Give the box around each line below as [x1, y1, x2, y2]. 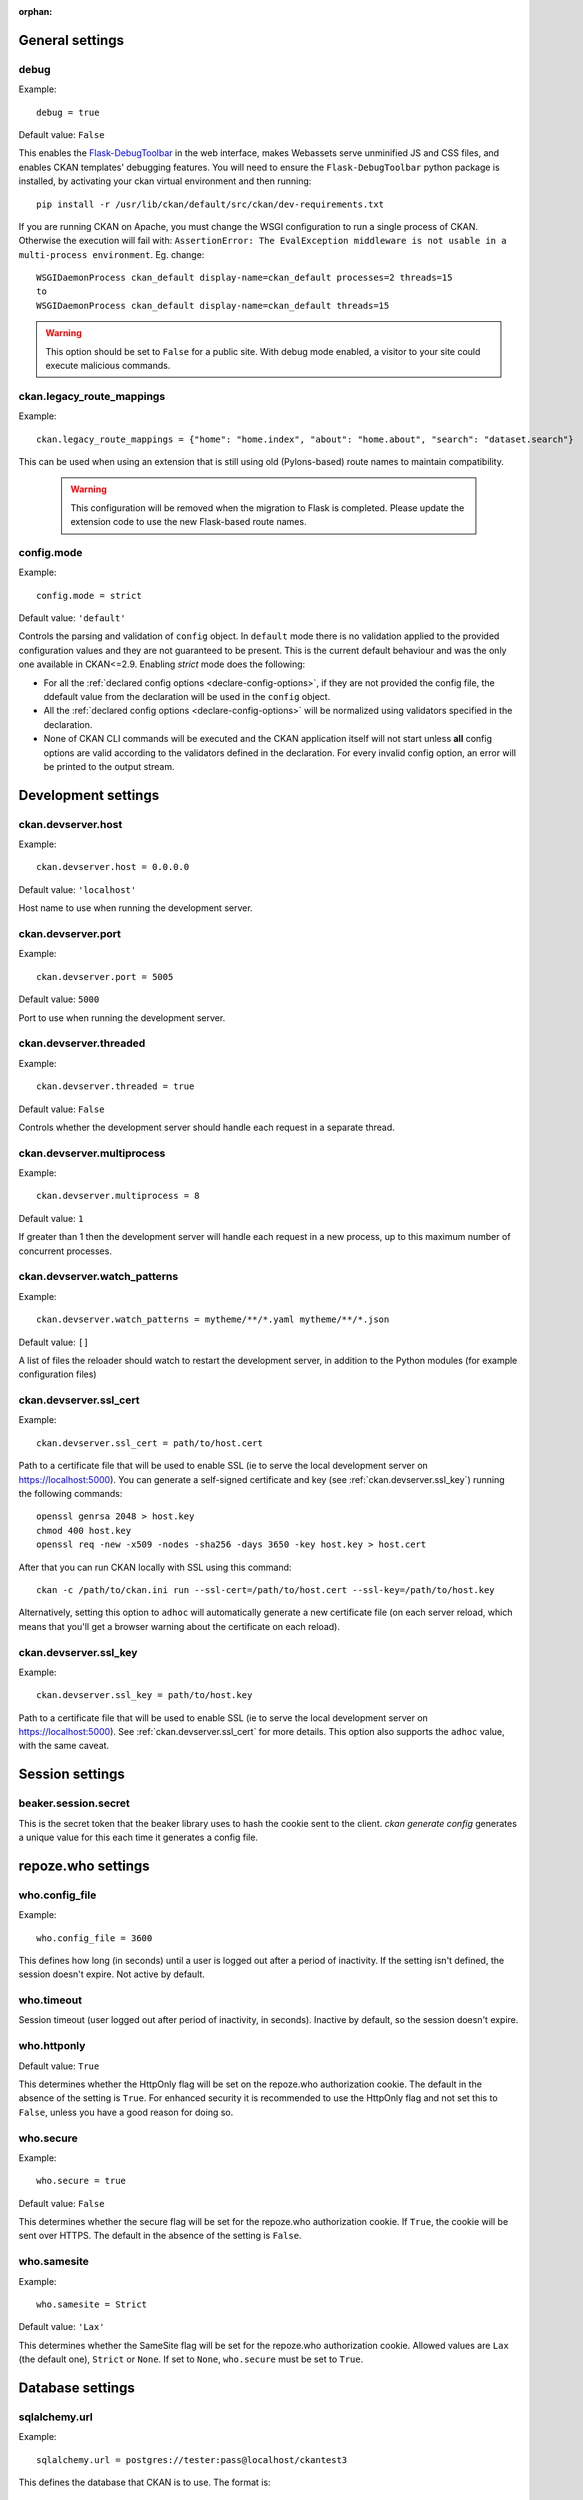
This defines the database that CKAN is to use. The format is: [18, 2476, 271, 2489]
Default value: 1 [18, 1212, 84, 1224]
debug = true [36, 106, 100, 118]
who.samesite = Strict [36, 2299, 148, 2310]
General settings [18, 31, 125, 49]
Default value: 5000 [18, 993, 100, 1005]
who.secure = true [36, 2175, 127, 2187]
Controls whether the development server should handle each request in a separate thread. [18, 1121, 395, 1133]
